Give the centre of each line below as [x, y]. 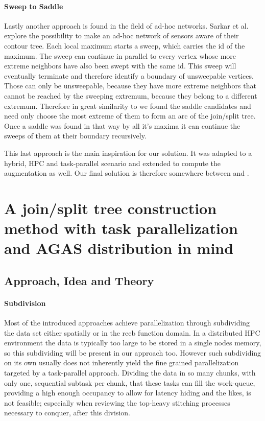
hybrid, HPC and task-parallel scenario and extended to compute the [112, 163]
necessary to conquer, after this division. [67, 413]
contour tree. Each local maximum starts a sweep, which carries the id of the [125, 45]
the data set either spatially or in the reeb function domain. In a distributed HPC [132, 332]
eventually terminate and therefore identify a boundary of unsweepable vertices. [129, 75]
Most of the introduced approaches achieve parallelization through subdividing [127, 323]
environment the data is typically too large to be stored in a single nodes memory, [133, 343]
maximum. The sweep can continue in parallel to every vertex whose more [120, 55]
